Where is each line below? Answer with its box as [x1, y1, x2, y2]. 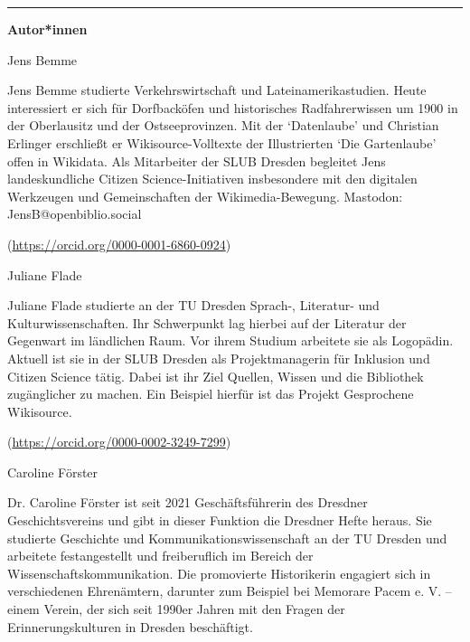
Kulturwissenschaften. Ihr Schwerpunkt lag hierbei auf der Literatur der [7, 313, 407, 332]
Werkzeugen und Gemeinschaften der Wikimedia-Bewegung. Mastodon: [7, 186, 403, 205]
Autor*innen [7, 20, 88, 38]
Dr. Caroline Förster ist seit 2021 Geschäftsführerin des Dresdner [7, 493, 368, 512]
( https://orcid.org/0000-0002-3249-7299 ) [7, 432, 231, 451]
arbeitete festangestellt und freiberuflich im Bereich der [7, 546, 314, 565]
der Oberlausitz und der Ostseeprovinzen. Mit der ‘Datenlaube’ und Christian [7, 116, 439, 135]
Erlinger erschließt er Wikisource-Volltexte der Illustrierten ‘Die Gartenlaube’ [7, 133, 437, 152]
